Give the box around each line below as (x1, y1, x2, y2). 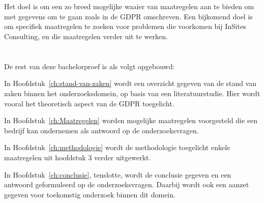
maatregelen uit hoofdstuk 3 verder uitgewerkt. (4, 152, 151, 162)
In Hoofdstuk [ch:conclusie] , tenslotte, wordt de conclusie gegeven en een (4, 169, 231, 180)
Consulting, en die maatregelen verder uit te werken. (4, 31, 168, 41)
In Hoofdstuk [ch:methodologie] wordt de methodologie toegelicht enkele (4, 142, 230, 153)
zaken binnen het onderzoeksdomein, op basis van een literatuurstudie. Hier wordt (4, 88, 260, 98)
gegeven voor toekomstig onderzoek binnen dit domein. (4, 189, 175, 199)
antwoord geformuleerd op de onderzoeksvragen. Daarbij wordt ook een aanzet (4, 179, 249, 190)
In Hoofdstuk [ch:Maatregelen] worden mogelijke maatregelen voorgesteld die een (4, 115, 258, 126)
